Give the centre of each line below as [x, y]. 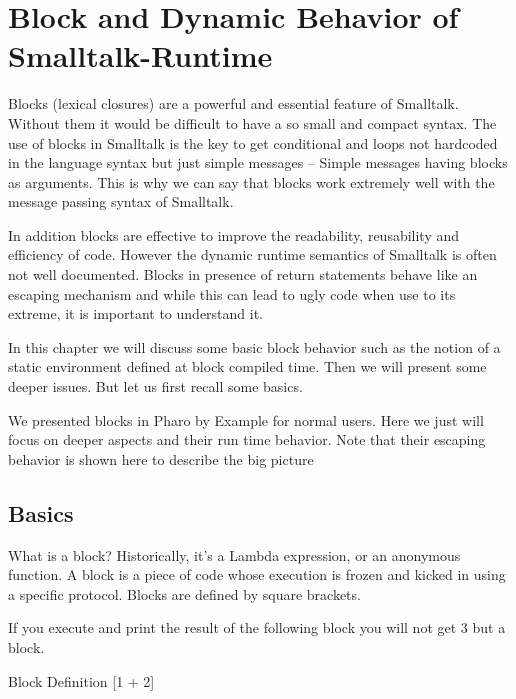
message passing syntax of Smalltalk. [121, 201]
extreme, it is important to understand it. [136, 313]
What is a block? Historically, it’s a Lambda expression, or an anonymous [234, 554]
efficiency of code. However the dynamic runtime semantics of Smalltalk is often [252, 254]
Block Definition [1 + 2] [81, 680]
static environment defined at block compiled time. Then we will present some [247, 366]
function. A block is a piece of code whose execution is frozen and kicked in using [257, 574]
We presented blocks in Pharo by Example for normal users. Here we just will [246, 419]
